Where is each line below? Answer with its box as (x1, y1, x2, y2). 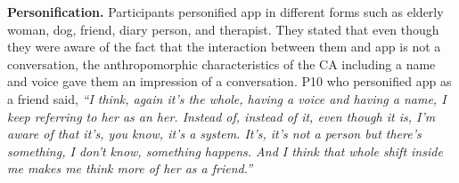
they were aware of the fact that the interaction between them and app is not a (7, 37, 441, 56)
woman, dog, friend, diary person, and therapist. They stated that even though (7, 20, 439, 38)
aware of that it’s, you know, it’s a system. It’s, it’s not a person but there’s (7, 124, 422, 143)
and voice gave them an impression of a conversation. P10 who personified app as (7, 72, 452, 91)
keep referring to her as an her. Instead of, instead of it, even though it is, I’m (7, 107, 436, 125)
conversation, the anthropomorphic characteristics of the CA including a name (7, 54, 436, 73)
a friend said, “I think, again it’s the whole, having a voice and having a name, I (7, 89, 447, 107)
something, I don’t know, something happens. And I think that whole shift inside (7, 141, 443, 160)
